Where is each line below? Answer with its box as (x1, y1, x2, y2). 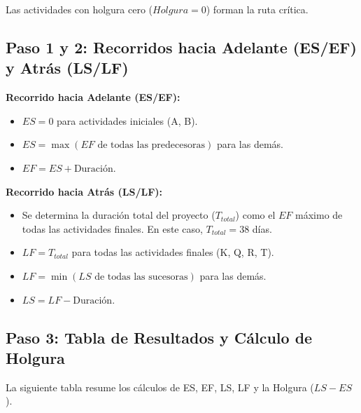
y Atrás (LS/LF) (6, 57, 129, 79)
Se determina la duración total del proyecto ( (22, 208, 215, 222)
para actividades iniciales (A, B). (57, 113, 198, 128)
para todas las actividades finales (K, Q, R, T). (71, 245, 274, 259)
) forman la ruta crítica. (206, 2, 309, 16)
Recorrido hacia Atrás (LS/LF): (6, 184, 162, 198)
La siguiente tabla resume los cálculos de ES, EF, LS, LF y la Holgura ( (6, 379, 314, 394)
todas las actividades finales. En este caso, (22, 221, 203, 236)
